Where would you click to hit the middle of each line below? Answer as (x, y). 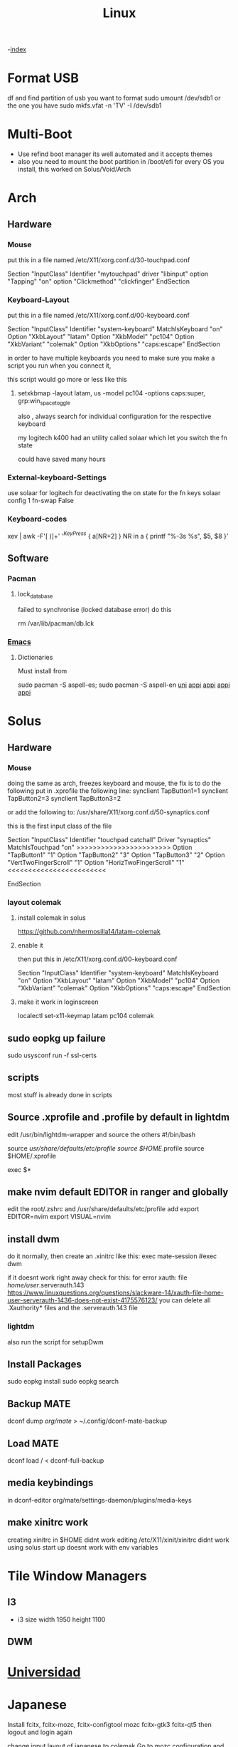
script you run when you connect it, (59, 366)
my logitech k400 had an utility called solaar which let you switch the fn (122, 438)
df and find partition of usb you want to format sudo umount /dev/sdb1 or (114, 98)
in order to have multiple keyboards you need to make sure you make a (111, 358)
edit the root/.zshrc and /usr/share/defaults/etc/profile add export (103, 1209)
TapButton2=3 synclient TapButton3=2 (64, 798)
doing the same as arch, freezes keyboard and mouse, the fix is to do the (114, 783)
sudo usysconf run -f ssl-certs (52, 1055)
